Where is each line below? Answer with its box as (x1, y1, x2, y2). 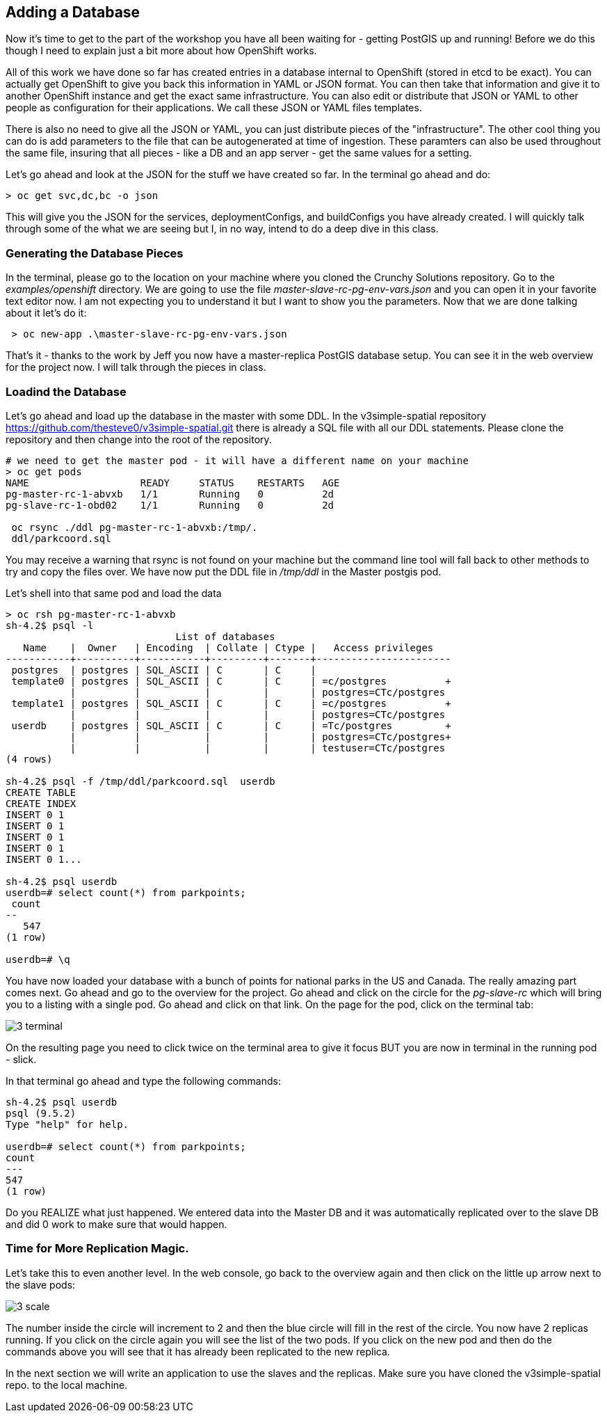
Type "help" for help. (6, 1118, 129, 1130)
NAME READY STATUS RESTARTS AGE (6, 477, 340, 488)
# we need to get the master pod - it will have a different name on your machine (6, 454, 469, 466)
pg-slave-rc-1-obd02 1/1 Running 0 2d (6, 499, 334, 511)
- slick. (6, 1053, 37, 1065)
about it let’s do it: (6, 307, 87, 319)
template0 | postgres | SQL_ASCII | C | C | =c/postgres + (11, 675, 451, 687)
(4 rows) (6, 753, 53, 765)
